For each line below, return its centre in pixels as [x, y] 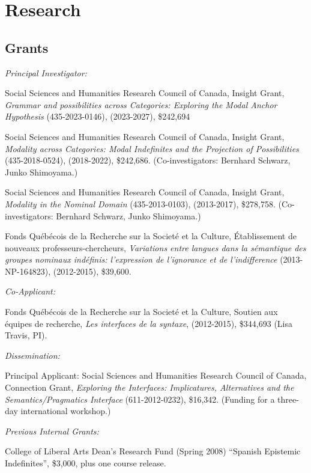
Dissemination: [32, 355]
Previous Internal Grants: [52, 431]
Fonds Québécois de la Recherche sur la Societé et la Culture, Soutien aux [141, 312]
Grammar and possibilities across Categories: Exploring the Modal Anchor [141, 104]
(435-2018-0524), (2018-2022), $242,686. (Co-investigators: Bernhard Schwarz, [148, 160]
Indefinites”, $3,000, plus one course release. [86, 463]
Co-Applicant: [30, 291]
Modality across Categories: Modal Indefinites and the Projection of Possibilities [152, 148]
